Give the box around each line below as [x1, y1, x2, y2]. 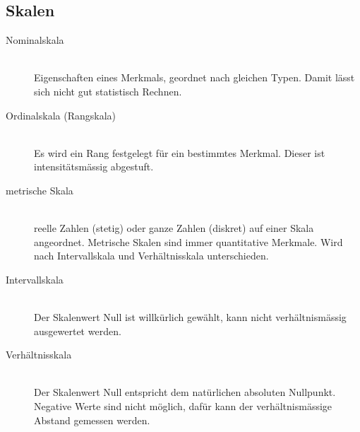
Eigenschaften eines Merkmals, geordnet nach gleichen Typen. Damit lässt [34, 70, 355, 85]
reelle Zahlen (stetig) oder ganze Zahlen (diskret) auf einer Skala [34, 221, 314, 235]
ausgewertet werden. [34, 323, 121, 338]
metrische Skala [6, 182, 73, 197]
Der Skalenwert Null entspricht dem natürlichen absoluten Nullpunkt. [34, 385, 336, 399]
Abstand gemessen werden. [34, 412, 150, 427]
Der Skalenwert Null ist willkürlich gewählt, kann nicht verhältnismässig [34, 310, 347, 325]
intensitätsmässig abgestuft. [34, 159, 154, 174]
